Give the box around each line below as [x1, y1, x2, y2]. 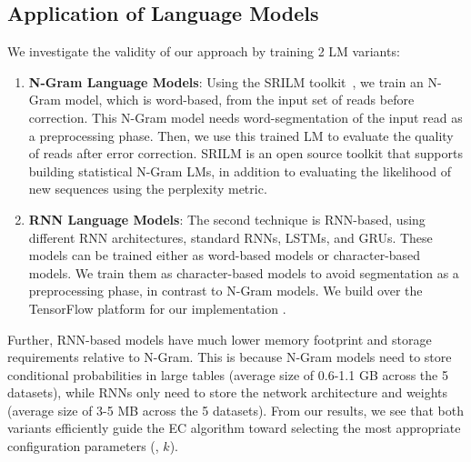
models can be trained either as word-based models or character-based [28, 246, 421, 265]
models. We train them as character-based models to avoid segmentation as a [28, 263, 459, 282]
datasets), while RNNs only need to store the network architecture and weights [7, 383, 448, 402]
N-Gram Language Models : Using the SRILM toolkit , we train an [28, 72, 424, 91]
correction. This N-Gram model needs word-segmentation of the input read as [28, 107, 463, 126]
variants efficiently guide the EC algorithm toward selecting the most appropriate [7, 418, 461, 437]
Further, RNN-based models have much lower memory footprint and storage [7, 329, 432, 348]
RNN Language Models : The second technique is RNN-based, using [28, 209, 426, 228]
